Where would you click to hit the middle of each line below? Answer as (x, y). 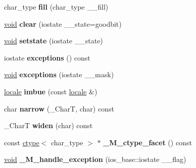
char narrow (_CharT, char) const (59, 108)
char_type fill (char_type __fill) (56, 7)
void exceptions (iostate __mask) (59, 74)
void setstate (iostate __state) (54, 41)
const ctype (22, 142)
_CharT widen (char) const (48, 125)
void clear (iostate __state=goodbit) (63, 23)
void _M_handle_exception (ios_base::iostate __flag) (95, 159)
